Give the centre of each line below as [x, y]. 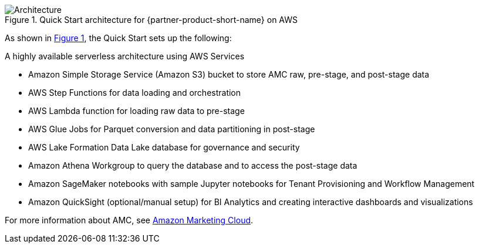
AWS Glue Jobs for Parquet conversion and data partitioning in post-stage [172, 129]
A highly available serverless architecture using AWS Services [125, 56]
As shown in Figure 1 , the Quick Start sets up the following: [118, 38]
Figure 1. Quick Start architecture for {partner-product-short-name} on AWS [151, 20]
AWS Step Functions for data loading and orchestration [135, 93]
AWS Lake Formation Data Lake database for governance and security [164, 147]
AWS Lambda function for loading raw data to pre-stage [136, 111]
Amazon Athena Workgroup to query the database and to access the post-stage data [193, 165]
